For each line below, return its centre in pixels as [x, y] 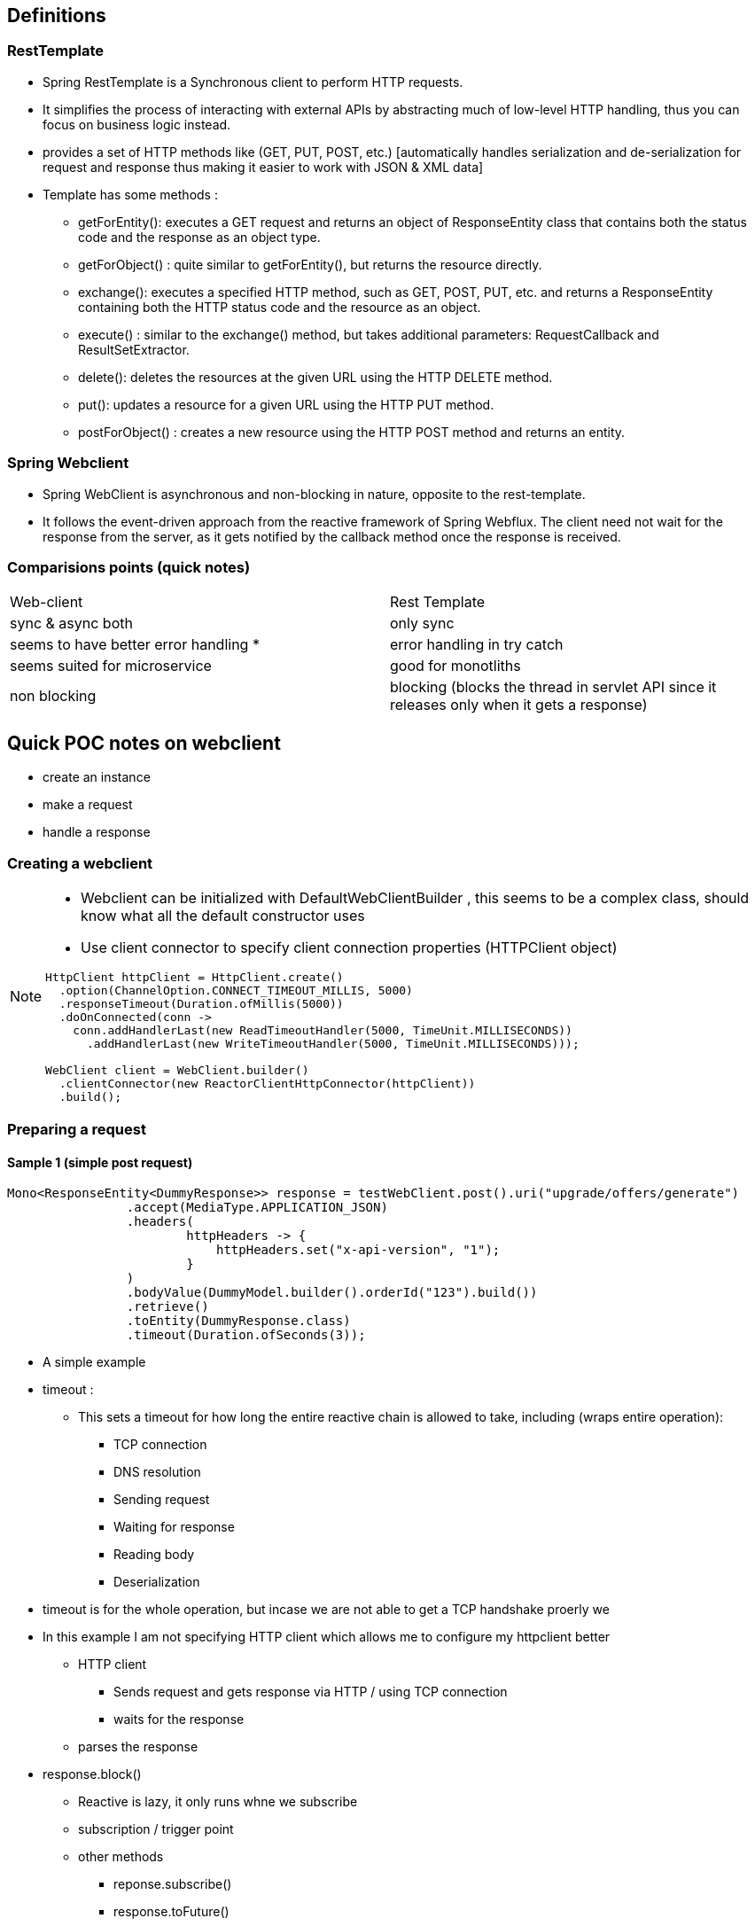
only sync [422, 624]
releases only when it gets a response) [519, 705]
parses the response [138, 1747]
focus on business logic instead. [137, 124]
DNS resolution [157, 1472]
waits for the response [179, 1719]
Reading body [154, 1555]
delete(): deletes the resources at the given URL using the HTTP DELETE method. [315, 377]
